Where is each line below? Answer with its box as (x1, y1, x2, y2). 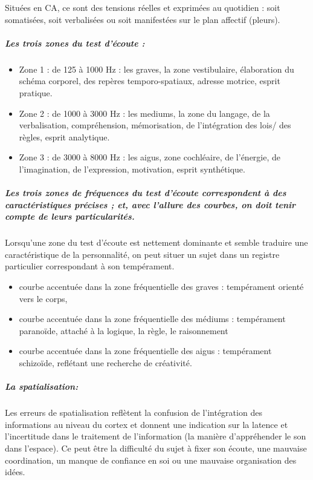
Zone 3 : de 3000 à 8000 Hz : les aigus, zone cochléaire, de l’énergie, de (19, 151, 281, 163)
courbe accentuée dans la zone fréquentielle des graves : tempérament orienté (19, 280, 304, 293)
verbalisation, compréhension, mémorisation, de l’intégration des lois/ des (19, 119, 291, 131)
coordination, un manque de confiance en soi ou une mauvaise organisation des (5, 453, 297, 466)
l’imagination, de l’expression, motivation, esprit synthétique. (19, 162, 245, 175)
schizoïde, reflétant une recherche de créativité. (19, 357, 192, 369)
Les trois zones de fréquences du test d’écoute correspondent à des (5, 186, 286, 199)
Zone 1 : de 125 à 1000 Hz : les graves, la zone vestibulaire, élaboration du (19, 62, 294, 75)
